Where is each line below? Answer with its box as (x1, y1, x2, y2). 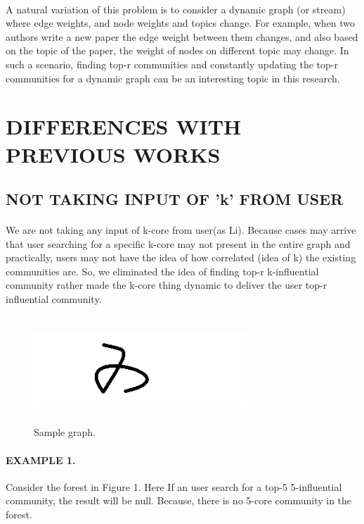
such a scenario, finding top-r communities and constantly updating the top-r (6, 56, 338, 71)
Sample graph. (34, 425, 96, 439)
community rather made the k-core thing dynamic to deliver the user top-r (6, 277, 327, 292)
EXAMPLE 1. (6, 452, 76, 467)
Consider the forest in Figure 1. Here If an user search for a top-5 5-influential (6, 479, 342, 494)
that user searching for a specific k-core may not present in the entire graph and (6, 236, 351, 251)
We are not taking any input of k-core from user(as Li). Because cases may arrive (6, 223, 356, 237)
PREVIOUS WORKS (6, 139, 221, 168)
